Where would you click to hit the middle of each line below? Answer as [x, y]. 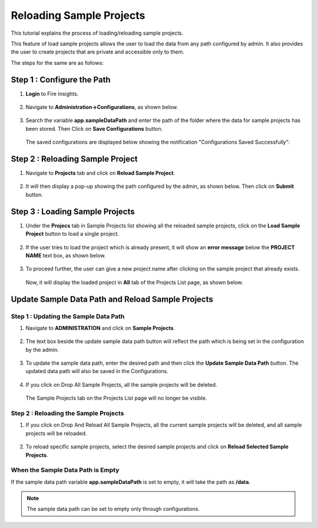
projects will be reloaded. [56, 433]
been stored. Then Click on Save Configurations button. [94, 128]
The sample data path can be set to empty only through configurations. [113, 509]
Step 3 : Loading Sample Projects [73, 211]
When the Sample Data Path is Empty [65, 470]
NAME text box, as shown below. [66, 255]
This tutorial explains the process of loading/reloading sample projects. [97, 33]
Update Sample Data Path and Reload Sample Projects [112, 299]
